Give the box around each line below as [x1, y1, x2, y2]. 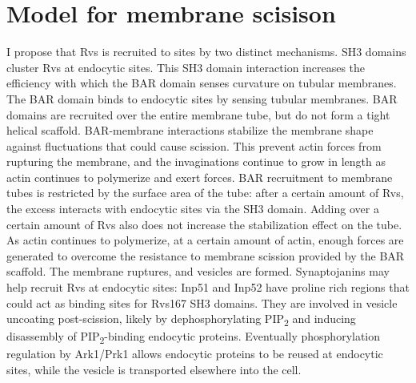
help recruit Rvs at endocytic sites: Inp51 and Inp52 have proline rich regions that [6, 279, 410, 296]
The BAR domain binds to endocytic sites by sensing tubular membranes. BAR [6, 90, 398, 107]
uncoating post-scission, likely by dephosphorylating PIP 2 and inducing [6, 310, 356, 329]
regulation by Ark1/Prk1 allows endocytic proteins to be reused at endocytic [6, 345, 383, 362]
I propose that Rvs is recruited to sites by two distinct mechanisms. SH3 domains [6, 43, 406, 60]
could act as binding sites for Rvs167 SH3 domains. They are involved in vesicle [6, 294, 398, 311]
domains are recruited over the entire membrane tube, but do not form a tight [6, 106, 390, 123]
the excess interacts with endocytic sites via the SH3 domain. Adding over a [6, 200, 379, 217]
